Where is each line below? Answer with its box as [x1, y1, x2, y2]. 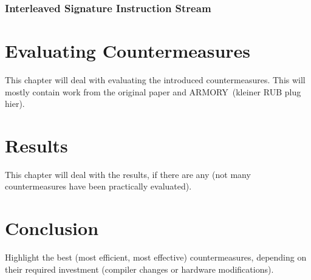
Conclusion [5, 216, 99, 241]
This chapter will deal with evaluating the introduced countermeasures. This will [5, 73, 306, 86]
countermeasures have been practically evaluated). [5, 180, 192, 193]
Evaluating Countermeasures [5, 38, 251, 63]
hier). [5, 97, 25, 110]
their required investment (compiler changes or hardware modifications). [5, 262, 274, 275]
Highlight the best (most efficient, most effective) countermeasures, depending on [5, 251, 307, 264]
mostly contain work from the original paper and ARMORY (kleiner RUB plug [5, 85, 301, 98]
